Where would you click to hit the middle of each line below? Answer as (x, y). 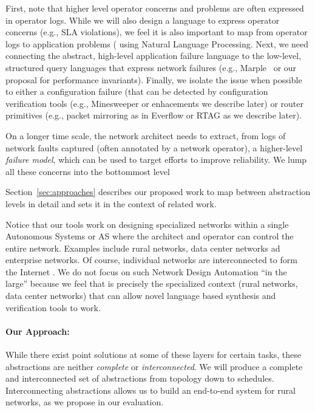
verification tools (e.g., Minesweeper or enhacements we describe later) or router (154, 103)
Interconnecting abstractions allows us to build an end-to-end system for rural (151, 390)
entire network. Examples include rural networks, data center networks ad (143, 248)
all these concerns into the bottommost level (88, 171)
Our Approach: (38, 331)
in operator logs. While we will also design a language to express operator (143, 20)
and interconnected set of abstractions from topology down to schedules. (140, 378)
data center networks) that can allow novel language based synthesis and (141, 296)
